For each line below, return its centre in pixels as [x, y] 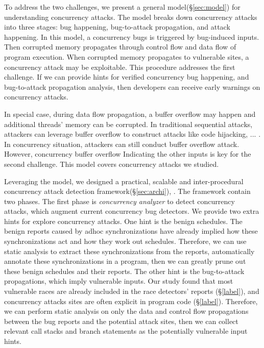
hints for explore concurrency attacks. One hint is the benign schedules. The [123, 221]
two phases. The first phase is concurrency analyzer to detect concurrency [119, 201]
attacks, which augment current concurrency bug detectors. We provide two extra [132, 211]
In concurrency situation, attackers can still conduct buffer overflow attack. [122, 144]
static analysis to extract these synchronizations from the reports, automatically [129, 251]
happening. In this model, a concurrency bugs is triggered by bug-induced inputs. [132, 36]
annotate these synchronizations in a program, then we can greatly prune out [125, 261]
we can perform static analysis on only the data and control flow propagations [126, 311]
